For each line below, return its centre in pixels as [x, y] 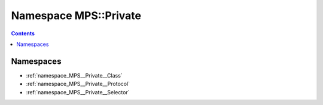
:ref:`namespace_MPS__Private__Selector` [78, 92]
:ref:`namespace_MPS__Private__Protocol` [78, 84]
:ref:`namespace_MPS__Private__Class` [74, 75]
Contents [23, 33]
